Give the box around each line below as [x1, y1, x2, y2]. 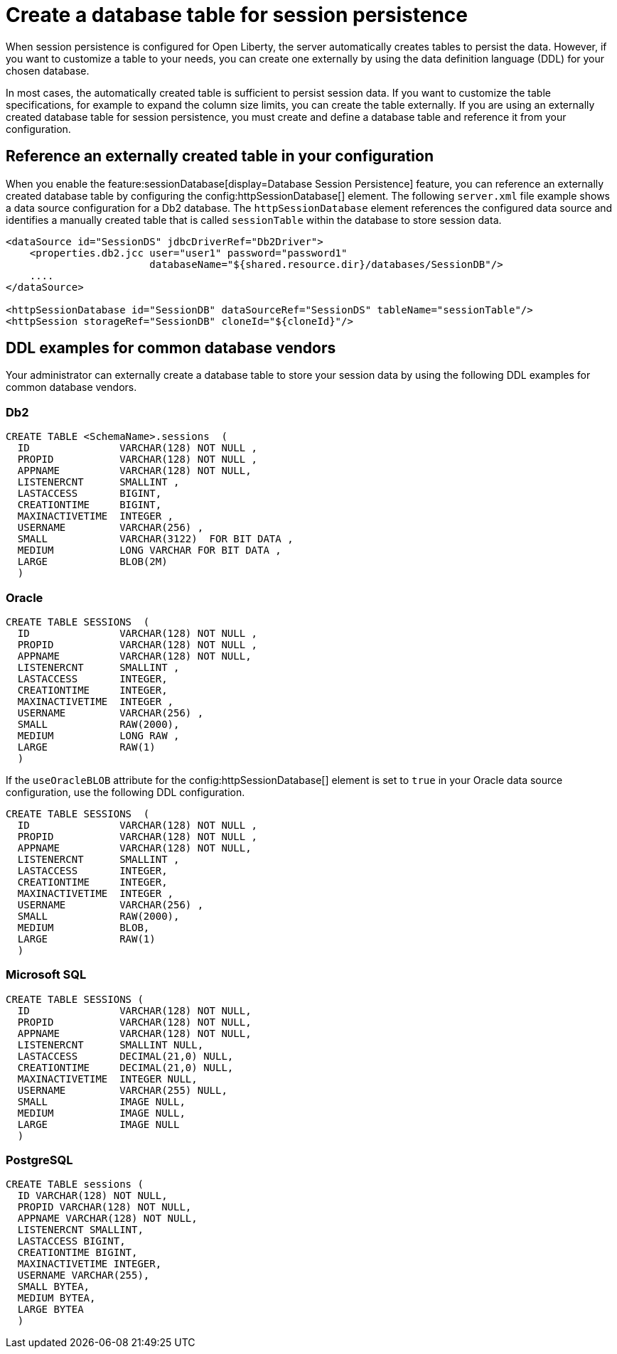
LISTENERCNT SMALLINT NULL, [17, 1038, 204, 1051]
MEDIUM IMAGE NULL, [17, 1107, 186, 1119]
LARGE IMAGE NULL [17, 1118, 180, 1130]
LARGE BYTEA [17, 1304, 84, 1316]
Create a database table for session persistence [6, 3, 468, 27]
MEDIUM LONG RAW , [17, 729, 180, 741]
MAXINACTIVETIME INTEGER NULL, [17, 1073, 198, 1085]
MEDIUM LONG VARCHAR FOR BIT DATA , [17, 544, 281, 557]
